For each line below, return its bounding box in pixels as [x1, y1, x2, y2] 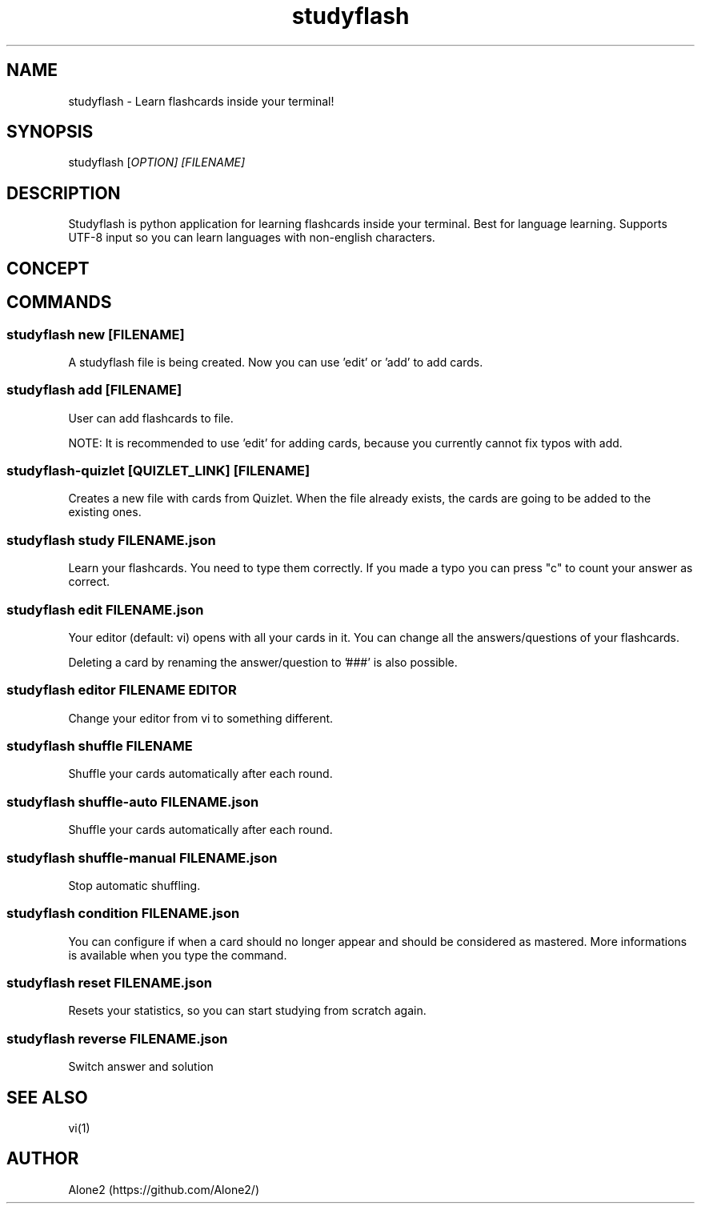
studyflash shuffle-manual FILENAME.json [6, 849, 278, 866]
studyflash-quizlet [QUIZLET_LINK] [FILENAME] [6, 463, 310, 479]
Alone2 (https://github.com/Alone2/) [68, 1182, 260, 1196]
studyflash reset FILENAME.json [6, 975, 212, 992]
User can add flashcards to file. [68, 411, 234, 425]
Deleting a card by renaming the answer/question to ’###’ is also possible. [68, 655, 458, 669]
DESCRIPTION [6, 182, 121, 203]
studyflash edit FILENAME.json [6, 601, 204, 618]
